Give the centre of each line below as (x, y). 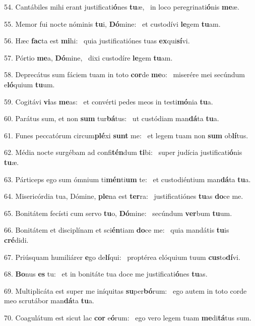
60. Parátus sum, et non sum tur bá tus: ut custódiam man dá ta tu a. (112, 118)
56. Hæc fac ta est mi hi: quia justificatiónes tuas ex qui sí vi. (97, 41)
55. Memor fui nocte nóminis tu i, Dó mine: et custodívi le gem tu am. (112, 23)
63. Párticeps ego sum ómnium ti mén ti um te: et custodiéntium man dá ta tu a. (127, 179)
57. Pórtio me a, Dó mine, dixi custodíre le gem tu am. (88, 57)
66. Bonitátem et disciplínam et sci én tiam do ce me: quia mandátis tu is (117, 230)
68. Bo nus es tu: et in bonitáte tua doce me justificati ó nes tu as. (106, 274)
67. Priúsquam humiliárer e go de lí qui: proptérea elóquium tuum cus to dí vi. (122, 257)
